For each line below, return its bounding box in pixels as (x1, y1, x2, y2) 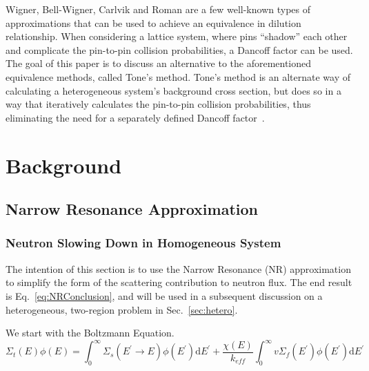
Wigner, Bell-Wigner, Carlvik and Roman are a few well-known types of (6, 2, 311, 16)
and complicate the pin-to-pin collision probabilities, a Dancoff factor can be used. (6, 42, 353, 57)
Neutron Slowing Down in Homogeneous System (6, 234, 281, 251)
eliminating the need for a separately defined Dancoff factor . (6, 110, 265, 124)
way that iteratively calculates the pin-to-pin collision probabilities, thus (6, 97, 311, 111)
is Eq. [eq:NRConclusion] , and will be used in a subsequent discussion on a (6, 288, 323, 303)
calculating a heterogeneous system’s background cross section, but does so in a (6, 83, 341, 97)
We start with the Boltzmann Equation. (6, 325, 174, 340)
